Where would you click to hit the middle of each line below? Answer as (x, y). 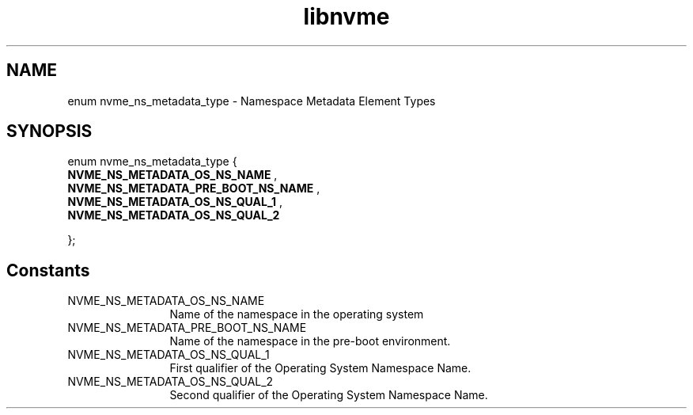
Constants (48, 270)
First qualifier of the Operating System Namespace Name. (320, 368)
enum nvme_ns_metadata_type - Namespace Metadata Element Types (252, 101)
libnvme (346, 17)
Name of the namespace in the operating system (297, 314)
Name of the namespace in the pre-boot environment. (310, 341)
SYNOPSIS (49, 131)
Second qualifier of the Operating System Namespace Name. (329, 395)
